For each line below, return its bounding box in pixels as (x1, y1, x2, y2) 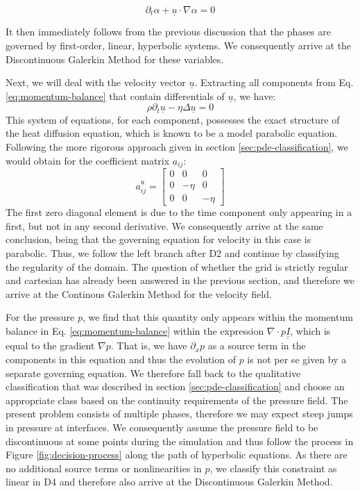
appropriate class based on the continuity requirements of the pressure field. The (6, 392, 348, 407)
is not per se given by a (247, 351, 347, 366)
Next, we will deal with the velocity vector (6, 75, 186, 90)
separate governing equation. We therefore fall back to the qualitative (6, 365, 301, 380)
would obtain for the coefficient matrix (6, 153, 170, 167)
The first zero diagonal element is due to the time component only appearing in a (6, 205, 352, 219)
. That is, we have (110, 338, 187, 353)
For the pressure (6, 310, 75, 324)
